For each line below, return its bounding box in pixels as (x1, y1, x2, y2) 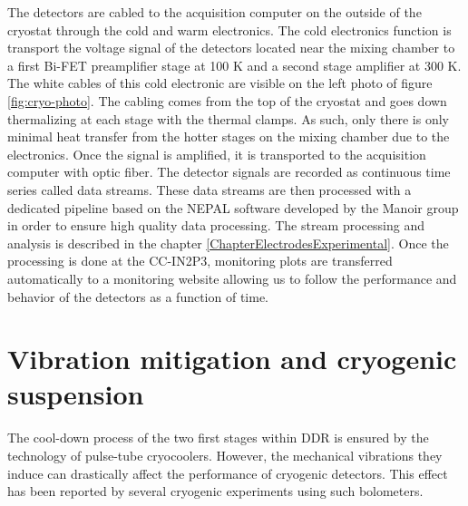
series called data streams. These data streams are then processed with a (7, 180, 412, 199)
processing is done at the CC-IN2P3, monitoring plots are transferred (7, 251, 393, 270)
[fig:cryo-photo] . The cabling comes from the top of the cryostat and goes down (7, 91, 447, 110)
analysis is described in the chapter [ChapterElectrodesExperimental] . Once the (7, 233, 449, 252)
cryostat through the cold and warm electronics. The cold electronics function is (7, 20, 452, 39)
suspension (7, 375, 144, 413)
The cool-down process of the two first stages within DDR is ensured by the (7, 428, 429, 447)
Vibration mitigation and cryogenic (7, 340, 457, 377)
